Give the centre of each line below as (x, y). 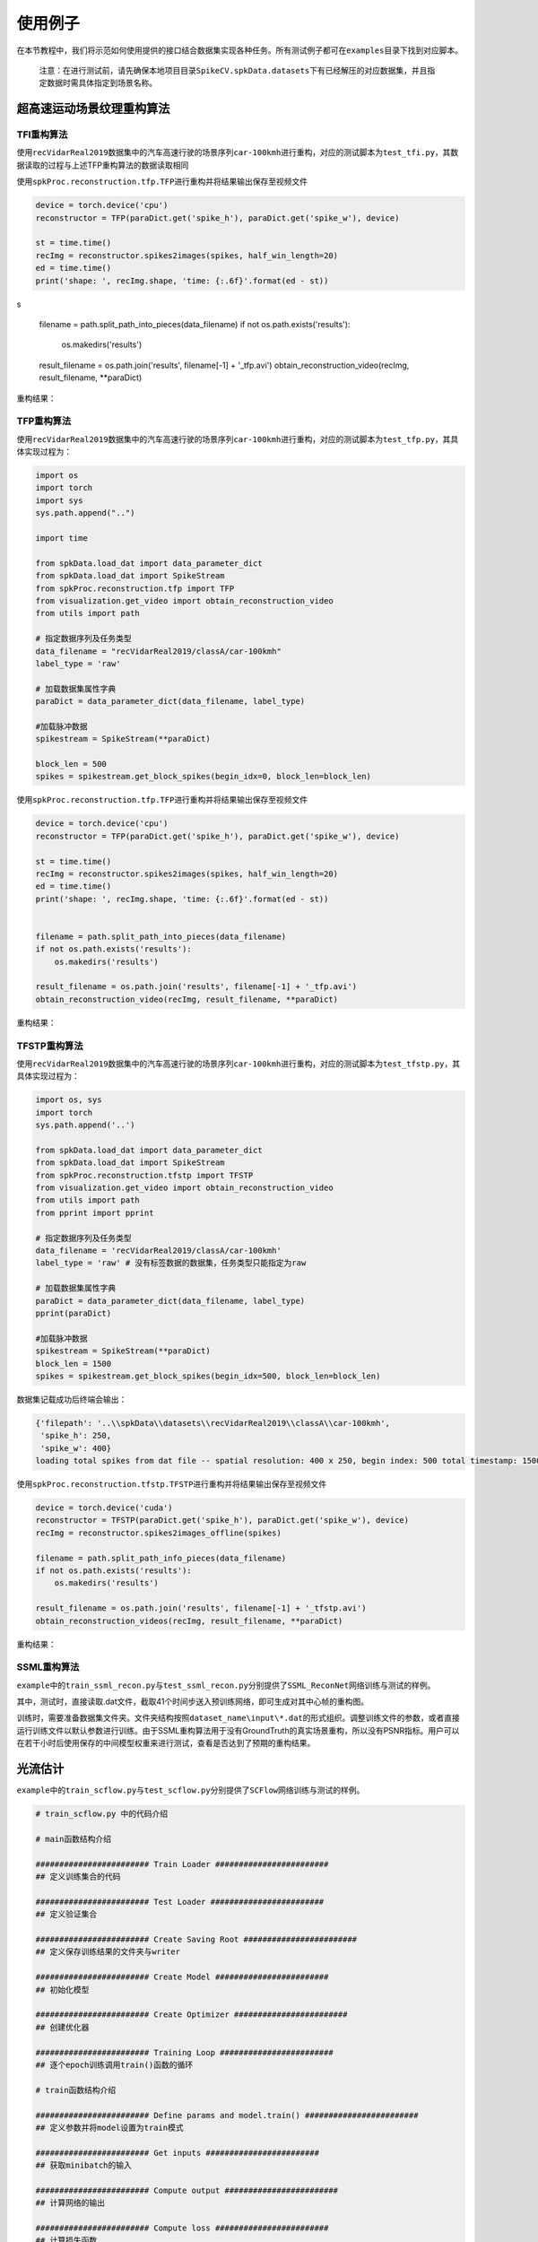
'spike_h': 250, (76, 1436)
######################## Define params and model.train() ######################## (227, 2115)
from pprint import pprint (95, 1212)
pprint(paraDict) (74, 1313)
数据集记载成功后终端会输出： (72, 1399)
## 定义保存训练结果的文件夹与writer (108, 1952)
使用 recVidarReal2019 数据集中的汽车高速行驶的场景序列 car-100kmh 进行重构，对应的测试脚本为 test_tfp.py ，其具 (238, 439)
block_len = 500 (71, 764)
